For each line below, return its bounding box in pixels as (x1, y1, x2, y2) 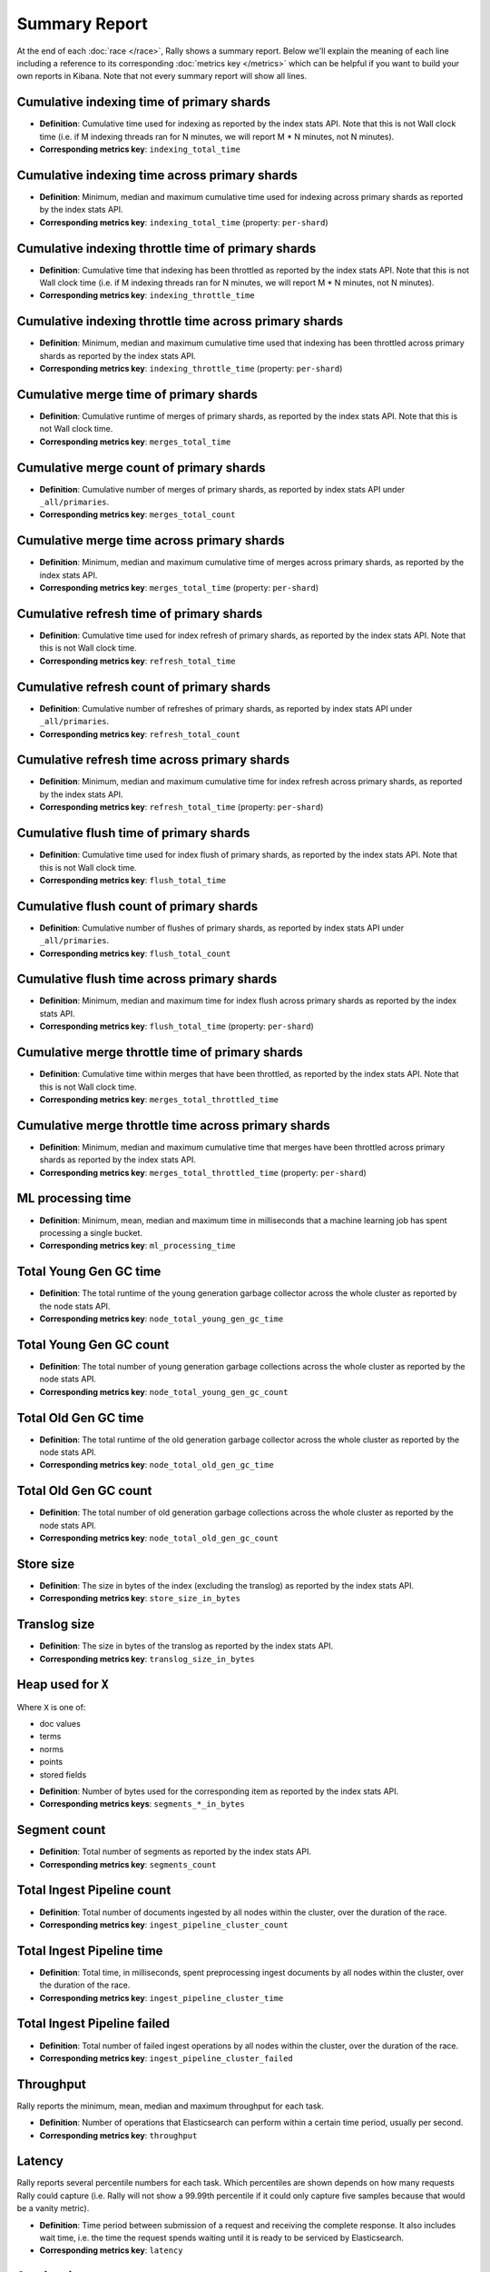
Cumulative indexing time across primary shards (16, 167, 299, 183)
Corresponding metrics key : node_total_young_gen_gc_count (39, 1386, 289, 1397)
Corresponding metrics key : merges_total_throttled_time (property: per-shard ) (39, 1167, 367, 1178)
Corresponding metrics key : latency (39, 2245, 183, 2256)
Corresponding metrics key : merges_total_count (39, 509, 236, 520)
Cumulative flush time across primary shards (16, 972, 278, 987)
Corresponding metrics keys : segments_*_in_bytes (39, 1799, 245, 1809)
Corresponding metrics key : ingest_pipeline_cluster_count (39, 1918, 289, 1930)
